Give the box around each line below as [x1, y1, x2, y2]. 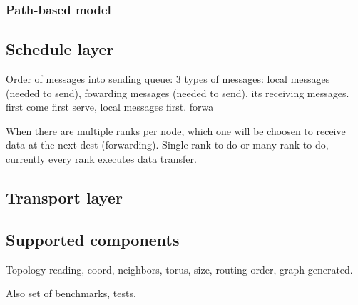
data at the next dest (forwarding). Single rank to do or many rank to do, [6, 137, 329, 152]
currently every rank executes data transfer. [6, 151, 197, 166]
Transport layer [6, 186, 123, 208]
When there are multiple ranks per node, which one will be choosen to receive [6, 123, 346, 138]
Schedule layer [6, 38, 114, 60]
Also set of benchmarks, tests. [6, 286, 136, 301]
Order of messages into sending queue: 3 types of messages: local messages [6, 71, 330, 86]
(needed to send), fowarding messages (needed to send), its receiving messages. [6, 85, 349, 100]
